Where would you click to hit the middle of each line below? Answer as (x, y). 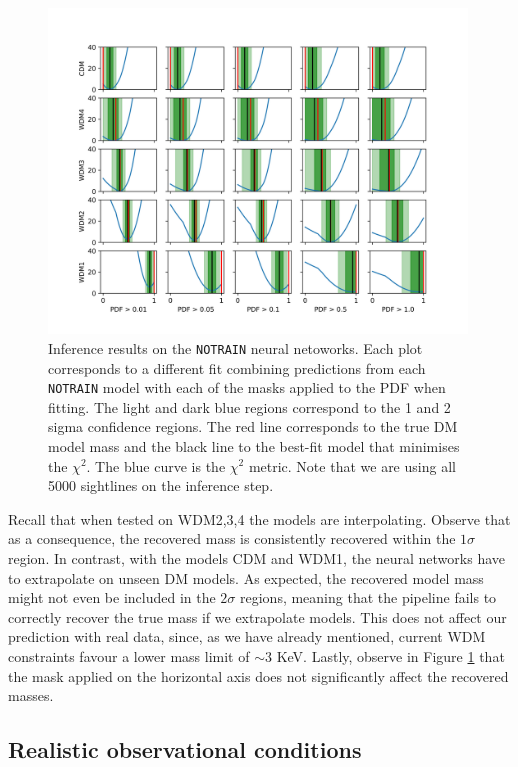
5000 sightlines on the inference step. (161, 485)
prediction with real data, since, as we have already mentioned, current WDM (247, 636)
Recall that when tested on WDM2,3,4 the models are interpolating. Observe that (259, 518)
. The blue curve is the (156, 465)
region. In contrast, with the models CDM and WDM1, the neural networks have (256, 557)
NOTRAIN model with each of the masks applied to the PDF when (247, 387)
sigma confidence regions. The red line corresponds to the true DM (253, 426)
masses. (31, 695)
